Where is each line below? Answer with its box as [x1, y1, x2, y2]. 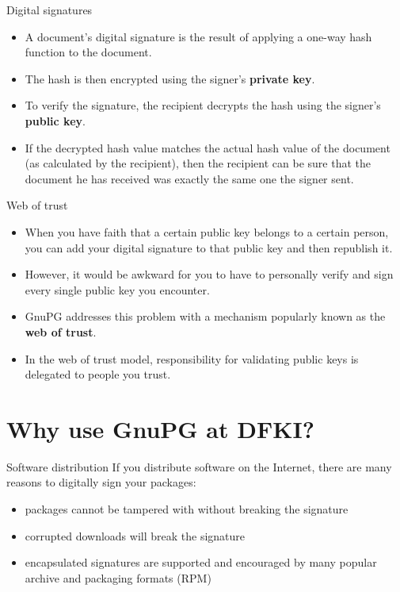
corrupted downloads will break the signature [25, 527, 246, 544]
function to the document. [25, 44, 152, 60]
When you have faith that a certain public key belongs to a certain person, [25, 223, 389, 240]
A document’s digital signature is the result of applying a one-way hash [25, 28, 372, 44]
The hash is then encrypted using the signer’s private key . [25, 70, 315, 86]
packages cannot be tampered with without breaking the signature [25, 501, 349, 517]
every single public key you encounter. [25, 281, 210, 298]
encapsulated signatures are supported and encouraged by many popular [25, 554, 377, 571]
